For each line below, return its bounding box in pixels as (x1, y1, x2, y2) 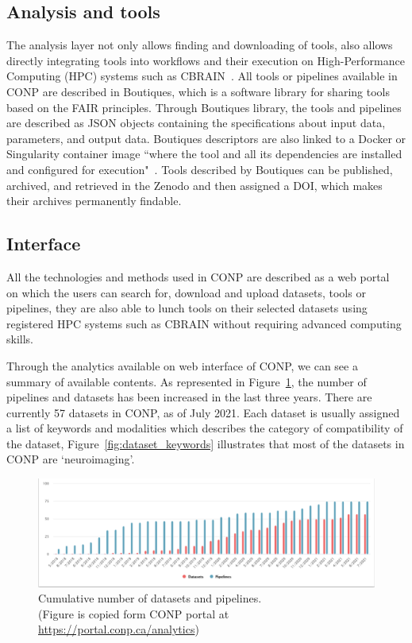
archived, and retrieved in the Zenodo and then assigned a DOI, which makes (6, 176, 383, 193)
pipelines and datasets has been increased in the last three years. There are (6, 389, 372, 405)
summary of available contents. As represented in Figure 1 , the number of (6, 373, 367, 389)
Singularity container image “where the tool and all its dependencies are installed (6, 145, 402, 162)
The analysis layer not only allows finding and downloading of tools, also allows (6, 37, 393, 53)
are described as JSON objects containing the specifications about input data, (6, 114, 386, 131)
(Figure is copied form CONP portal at (38, 605, 229, 622)
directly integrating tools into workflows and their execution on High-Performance (6, 52, 405, 68)
